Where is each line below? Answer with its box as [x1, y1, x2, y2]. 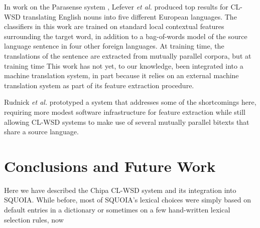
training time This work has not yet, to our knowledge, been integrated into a [4, 60, 243, 71]
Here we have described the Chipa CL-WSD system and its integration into [4, 184, 236, 195]
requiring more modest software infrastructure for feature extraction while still [4, 106, 245, 117]
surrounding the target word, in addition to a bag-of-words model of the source [4, 31, 247, 41]
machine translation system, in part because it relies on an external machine [4, 70, 239, 81]
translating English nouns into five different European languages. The [23, 11, 237, 22]
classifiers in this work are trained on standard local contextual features [4, 21, 224, 32]
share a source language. [4, 126, 79, 137]
